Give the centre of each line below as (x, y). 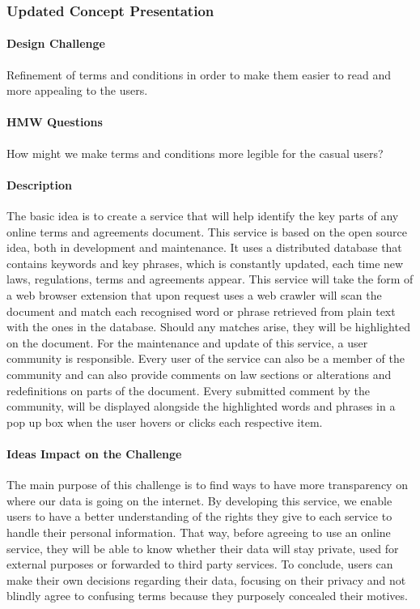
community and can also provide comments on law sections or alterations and (199, 374)
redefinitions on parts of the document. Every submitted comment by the (188, 390)
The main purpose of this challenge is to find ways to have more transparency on (207, 485)
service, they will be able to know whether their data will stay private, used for (203, 548)
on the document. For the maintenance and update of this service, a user (187, 342)
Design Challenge (56, 43)
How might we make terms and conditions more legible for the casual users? (195, 153)
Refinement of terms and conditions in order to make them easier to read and (199, 74)
